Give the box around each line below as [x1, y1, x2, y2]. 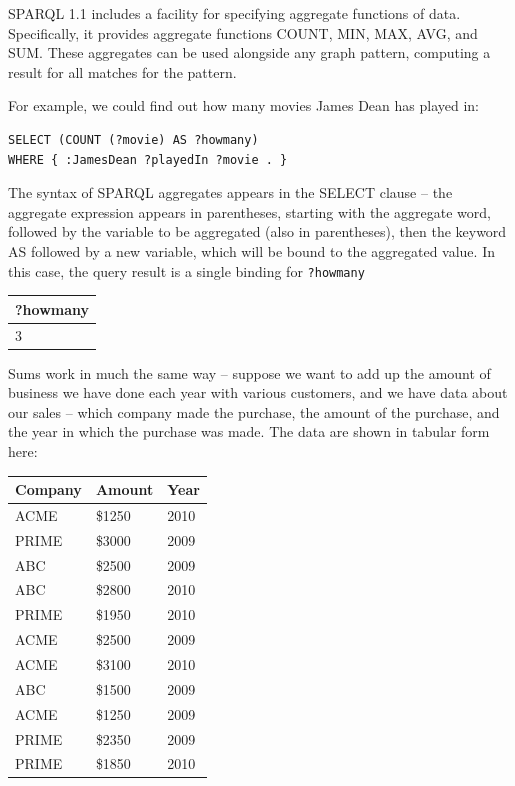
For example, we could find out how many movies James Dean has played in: [8, 95, 479, 116]
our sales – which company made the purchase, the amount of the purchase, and [8, 401, 500, 422]
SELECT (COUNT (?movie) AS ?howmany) [8, 132, 259, 147]
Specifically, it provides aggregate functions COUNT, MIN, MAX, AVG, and [8, 22, 478, 43]
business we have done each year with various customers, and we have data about [8, 382, 508, 403]
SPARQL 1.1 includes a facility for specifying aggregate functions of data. [8, 3, 461, 23]
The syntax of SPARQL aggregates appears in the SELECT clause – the [8, 182, 453, 203]
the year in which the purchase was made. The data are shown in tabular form [8, 421, 490, 442]
